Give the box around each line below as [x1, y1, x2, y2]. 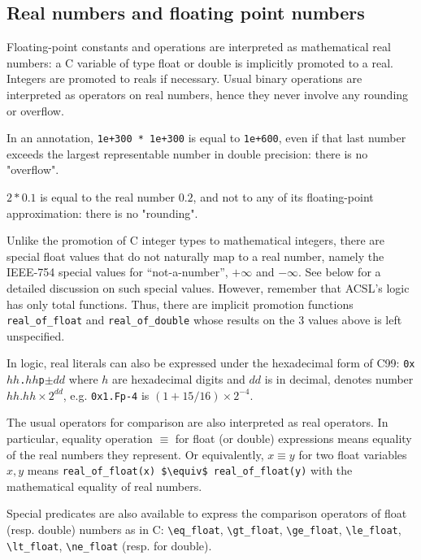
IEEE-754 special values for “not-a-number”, [7, 263, 228, 280]
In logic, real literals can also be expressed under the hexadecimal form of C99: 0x [7, 354, 415, 371]
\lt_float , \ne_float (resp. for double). [7, 536, 212, 553]
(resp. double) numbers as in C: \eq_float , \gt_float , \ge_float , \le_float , [7, 521, 401, 538]
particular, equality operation [7, 429, 153, 446]
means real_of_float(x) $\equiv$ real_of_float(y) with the [27, 462, 353, 479]
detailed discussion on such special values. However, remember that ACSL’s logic [7, 279, 410, 296]
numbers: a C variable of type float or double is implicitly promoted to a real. [7, 54, 393, 71]
